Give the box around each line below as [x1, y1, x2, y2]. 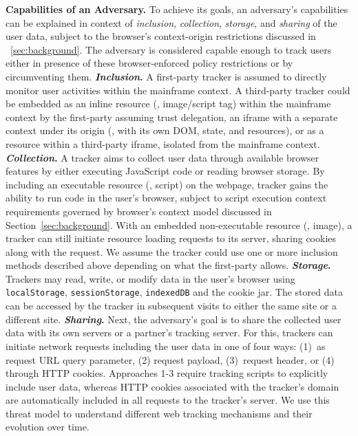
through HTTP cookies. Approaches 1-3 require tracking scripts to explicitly [6, 366, 328, 380]
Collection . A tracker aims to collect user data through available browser [6, 150, 319, 164]
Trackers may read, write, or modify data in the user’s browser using [6, 271, 295, 285]
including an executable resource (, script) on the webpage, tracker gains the [6, 177, 328, 191]
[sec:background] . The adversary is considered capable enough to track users [10, 42, 332, 56]
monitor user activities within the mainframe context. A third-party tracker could [6, 83, 350, 97]
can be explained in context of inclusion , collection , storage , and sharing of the [6, 15, 337, 30]
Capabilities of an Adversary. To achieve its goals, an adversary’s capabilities [6, 2, 348, 16]
